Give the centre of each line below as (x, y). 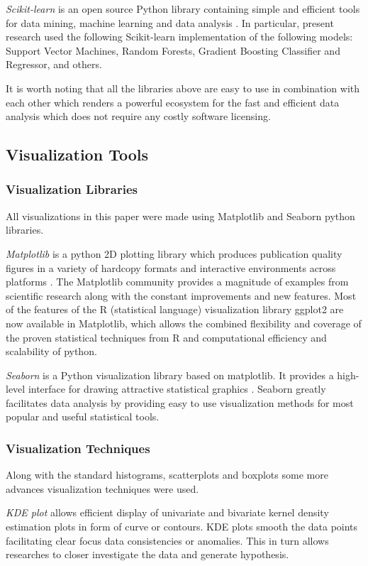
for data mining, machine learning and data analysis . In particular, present (170, 22)
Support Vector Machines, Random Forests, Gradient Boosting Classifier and (173, 50)
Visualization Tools (77, 154)
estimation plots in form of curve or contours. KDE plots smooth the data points (182, 527)
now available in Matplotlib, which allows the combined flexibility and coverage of (184, 323)
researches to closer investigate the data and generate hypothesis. (147, 554)
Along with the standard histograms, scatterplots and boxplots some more (167, 475)
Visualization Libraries (72, 189)
